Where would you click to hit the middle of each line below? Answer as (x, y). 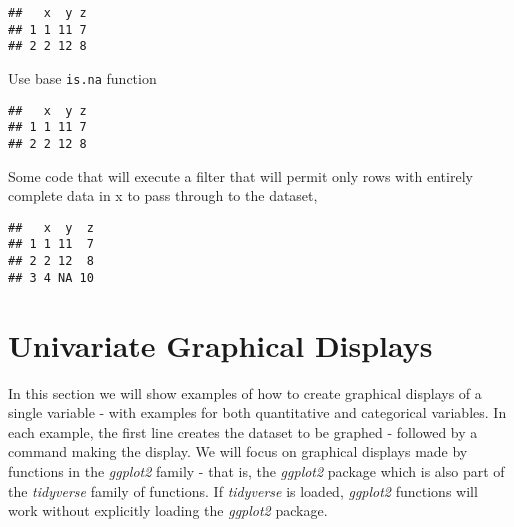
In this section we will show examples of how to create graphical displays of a (245, 392)
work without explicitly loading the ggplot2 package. (168, 510)
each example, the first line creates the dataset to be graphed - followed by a (243, 431)
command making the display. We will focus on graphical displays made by (238, 451)
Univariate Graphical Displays (220, 344)
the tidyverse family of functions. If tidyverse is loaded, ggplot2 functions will (243, 490)
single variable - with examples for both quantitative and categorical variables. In (257, 412)
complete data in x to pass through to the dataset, (163, 195)
